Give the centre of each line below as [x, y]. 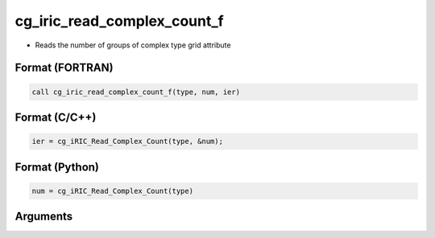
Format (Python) [57, 167]
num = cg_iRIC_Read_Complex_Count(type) [112, 191]
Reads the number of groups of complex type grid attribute [133, 45]
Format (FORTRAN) [64, 68]
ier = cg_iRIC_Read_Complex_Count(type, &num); [127, 142]
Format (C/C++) [56, 117]
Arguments [44, 217]
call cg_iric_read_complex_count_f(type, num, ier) [136, 92]
